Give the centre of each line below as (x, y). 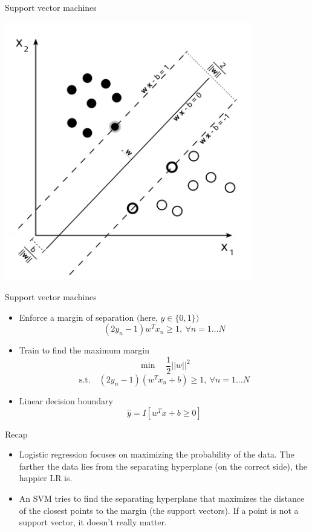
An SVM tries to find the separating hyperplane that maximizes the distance (162, 498)
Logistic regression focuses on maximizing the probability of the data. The (157, 454)
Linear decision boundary (66, 401)
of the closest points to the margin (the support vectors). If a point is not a (159, 510)
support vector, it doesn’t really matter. (93, 522)
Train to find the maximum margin (84, 350)
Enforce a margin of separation (76, 317)
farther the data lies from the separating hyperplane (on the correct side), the (163, 466)
